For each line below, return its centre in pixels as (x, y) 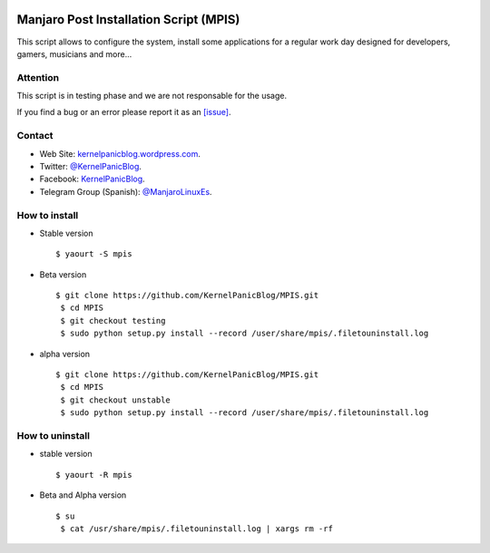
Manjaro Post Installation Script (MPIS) (128, 19)
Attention (38, 77)
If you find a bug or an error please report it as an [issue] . (124, 112)
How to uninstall (54, 435)
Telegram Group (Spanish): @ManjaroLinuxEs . (126, 191)
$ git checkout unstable (116, 400)
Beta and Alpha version (83, 495)
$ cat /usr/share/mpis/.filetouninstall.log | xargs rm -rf (196, 529)
